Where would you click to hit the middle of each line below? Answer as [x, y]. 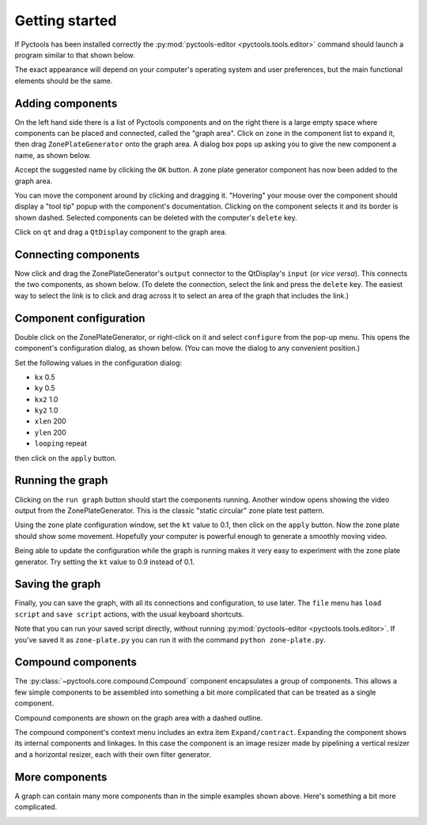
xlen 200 [50, 421]
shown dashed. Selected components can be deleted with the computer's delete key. [156, 217]
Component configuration [80, 318]
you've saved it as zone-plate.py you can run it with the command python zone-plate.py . [170, 639]
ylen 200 [50, 432]
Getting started [66, 21]
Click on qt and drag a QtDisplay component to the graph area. [121, 232]
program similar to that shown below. [75, 55]
